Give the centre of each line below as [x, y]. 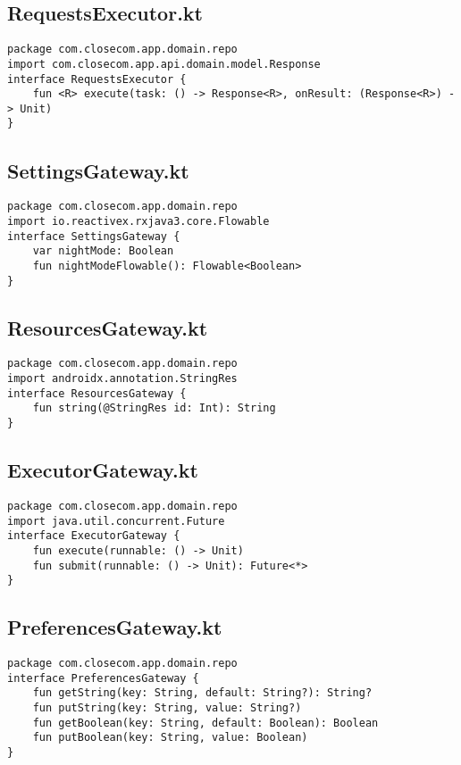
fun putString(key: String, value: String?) [167, 708]
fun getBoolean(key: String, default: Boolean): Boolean [205, 723]
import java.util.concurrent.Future [116, 521]
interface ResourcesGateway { [97, 393]
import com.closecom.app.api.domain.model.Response [164, 64]
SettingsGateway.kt [98, 170]
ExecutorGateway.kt [103, 470]
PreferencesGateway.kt [115, 627]
